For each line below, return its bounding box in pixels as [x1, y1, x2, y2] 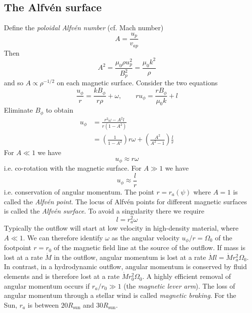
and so [4, 78, 23, 88]
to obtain [45, 105, 73, 115]
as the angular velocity [111, 232, 180, 242]
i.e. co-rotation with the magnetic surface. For [4, 163, 142, 173]
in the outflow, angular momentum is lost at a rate [54, 252, 206, 262]
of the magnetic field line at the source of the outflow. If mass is [54, 242, 246, 253]
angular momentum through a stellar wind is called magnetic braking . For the [4, 290, 236, 300]
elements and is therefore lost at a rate [4, 271, 120, 281]
